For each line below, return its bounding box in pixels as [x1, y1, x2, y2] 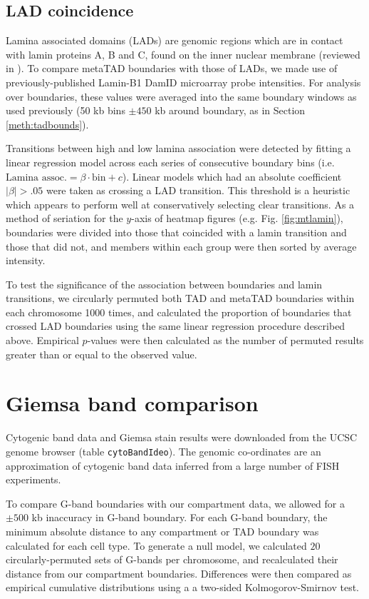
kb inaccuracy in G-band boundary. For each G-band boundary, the [31, 510, 328, 525]
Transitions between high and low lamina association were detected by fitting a [6, 141, 351, 156]
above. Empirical [6, 333, 79, 348]
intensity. [6, 253, 46, 268]
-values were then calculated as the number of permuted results [87, 333, 364, 348]
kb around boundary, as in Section [155, 103, 306, 118]
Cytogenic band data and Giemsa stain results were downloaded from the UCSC [6, 430, 358, 445]
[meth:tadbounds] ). [6, 116, 89, 131]
